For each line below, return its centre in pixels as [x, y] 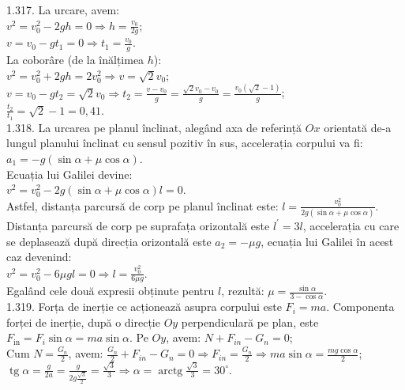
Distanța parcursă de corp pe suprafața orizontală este [138, 225]
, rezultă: [243, 291]
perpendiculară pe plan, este [250, 322]
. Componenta [360, 307]
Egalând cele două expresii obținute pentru [111, 291]
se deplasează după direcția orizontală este [109, 241]
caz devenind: [39, 257]
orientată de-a [358, 127]
